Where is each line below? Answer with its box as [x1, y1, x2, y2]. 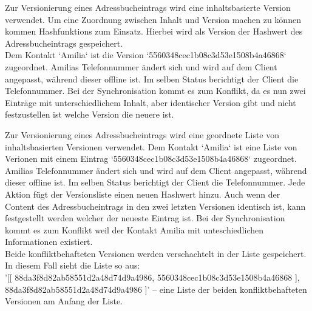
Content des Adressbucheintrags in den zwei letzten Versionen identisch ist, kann [5, 199, 306, 212]
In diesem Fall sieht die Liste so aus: [5, 259, 140, 272]
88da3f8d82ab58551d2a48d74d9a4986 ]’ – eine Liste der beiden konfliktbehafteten [5, 283, 307, 295]
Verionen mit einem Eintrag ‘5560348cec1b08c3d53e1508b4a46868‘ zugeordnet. [5, 152, 297, 165]
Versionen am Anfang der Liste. [5, 295, 123, 307]
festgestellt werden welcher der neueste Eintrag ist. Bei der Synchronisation [5, 212, 285, 224]
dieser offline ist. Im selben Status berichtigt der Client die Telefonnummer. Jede [5, 176, 305, 189]
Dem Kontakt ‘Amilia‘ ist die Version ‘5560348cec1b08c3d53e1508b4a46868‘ [5, 48, 287, 61]
